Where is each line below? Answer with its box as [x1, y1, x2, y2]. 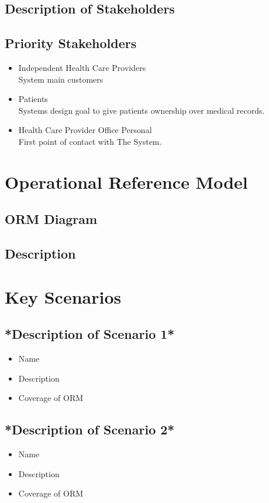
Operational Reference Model [5, 169, 248, 193]
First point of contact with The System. [18, 135, 162, 147]
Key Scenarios [5, 284, 122, 308]
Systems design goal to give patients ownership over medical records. [18, 104, 265, 116]
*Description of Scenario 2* [5, 420, 175, 439]
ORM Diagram [5, 210, 98, 228]
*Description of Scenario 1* [5, 325, 175, 343]
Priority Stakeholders [5, 34, 137, 52]
